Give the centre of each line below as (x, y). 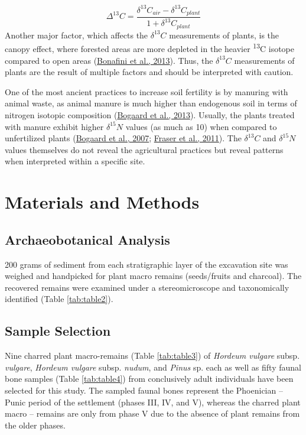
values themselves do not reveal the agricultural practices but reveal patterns (144, 149)
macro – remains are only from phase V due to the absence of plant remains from (152, 413)
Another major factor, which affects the (76, 35)
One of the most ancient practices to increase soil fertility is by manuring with (147, 91)
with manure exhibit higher (54, 126)
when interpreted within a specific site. (75, 161)
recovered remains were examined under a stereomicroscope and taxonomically (147, 287)
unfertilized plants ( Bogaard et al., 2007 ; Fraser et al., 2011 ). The (123, 138)
